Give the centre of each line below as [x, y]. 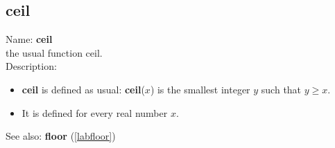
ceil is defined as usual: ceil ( [83, 89]
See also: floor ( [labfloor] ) [61, 136]
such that [281, 89]
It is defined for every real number [95, 112]
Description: [31, 66]
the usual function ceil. [54, 52]
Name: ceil [29, 39]
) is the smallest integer [200, 89]
